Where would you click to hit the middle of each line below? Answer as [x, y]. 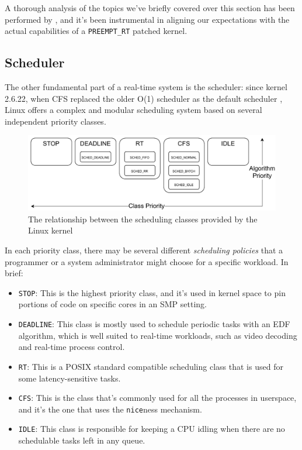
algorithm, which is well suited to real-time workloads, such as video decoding [158, 335]
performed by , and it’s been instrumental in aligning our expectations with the [147, 19]
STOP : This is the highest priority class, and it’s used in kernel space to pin [152, 292]
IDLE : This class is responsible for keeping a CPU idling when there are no [152, 429]
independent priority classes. [55, 121]
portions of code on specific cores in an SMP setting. [112, 304]
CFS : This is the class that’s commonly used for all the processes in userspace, [157, 398]
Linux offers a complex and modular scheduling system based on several [133, 110]
